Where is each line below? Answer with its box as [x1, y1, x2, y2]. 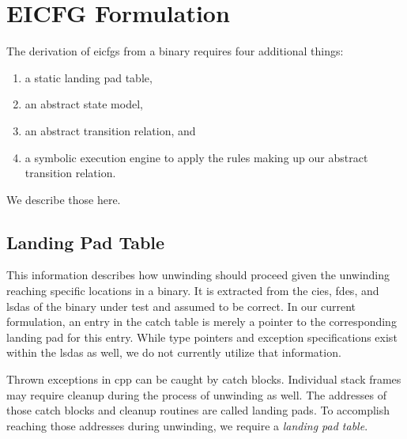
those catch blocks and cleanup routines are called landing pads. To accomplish [6, 402, 390, 418]
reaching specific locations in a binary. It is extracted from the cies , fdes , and [6, 282, 379, 299]
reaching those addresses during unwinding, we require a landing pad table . [6, 417, 368, 433]
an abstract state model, [24, 96, 143, 112]
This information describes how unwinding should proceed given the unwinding [6, 267, 390, 283]
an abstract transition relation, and [24, 122, 196, 138]
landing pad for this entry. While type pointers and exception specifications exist [6, 328, 398, 345]
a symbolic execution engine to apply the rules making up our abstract [24, 149, 368, 165]
